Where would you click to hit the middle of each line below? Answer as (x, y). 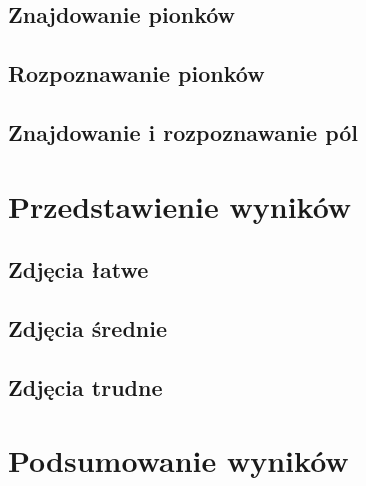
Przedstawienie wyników (180, 205)
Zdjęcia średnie (87, 327)
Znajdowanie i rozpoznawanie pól (183, 131)
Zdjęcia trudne (85, 386)
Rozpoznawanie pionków (136, 73)
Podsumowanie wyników (178, 460)
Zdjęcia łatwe (78, 269)
